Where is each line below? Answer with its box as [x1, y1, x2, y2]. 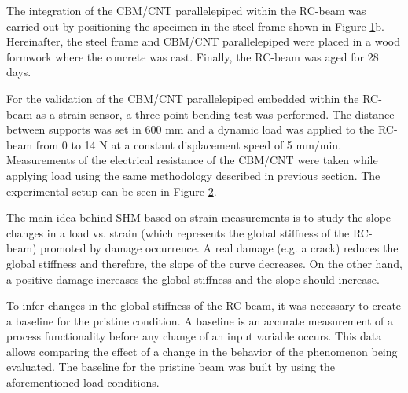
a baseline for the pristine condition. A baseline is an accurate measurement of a [6, 312, 394, 329]
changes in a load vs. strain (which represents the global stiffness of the [6, 224, 350, 241]
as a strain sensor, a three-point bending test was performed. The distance [35, 105, 395, 122]
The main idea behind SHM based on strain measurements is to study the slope [6, 209, 391, 226]
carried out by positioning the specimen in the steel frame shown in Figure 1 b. [6, 17, 384, 34]
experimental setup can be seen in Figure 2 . [6, 182, 217, 199]
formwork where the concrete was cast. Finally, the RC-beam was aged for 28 [6, 48, 379, 64]
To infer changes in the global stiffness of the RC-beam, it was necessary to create [6, 297, 402, 314]
